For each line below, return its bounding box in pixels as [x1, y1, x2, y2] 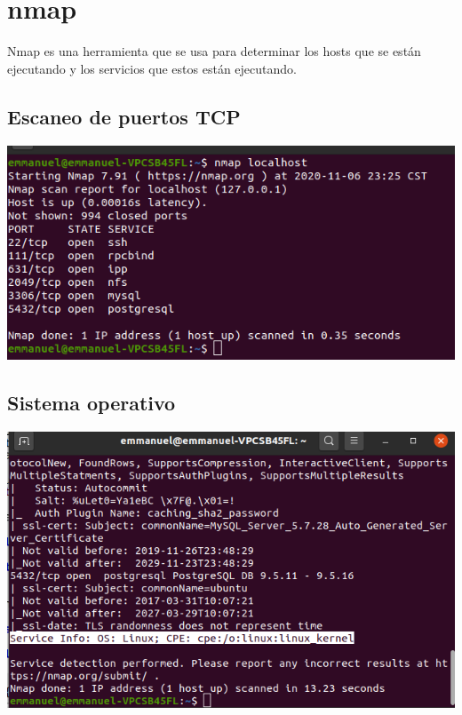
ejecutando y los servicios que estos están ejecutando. [7, 59, 297, 77]
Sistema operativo [7, 389, 176, 417]
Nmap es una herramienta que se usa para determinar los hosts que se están [7, 42, 421, 60]
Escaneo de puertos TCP [7, 102, 241, 130]
